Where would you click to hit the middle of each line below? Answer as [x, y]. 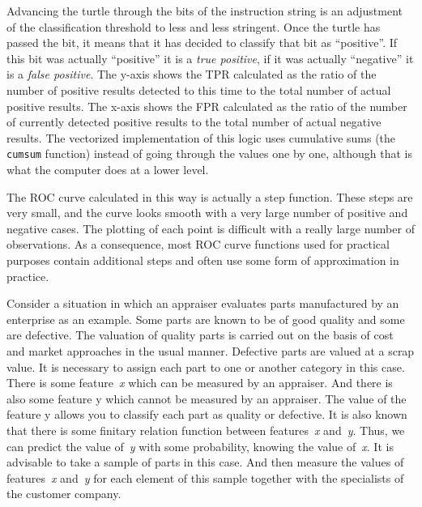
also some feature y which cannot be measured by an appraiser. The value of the [207, 398]
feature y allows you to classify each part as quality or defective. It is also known [207, 414]
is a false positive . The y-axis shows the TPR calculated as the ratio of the [192, 74]
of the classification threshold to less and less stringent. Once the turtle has [194, 26]
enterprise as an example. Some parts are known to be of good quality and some [206, 319]
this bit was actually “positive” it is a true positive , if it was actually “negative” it [210, 58]
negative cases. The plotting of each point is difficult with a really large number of [211, 228]
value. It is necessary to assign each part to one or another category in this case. [206, 366]
